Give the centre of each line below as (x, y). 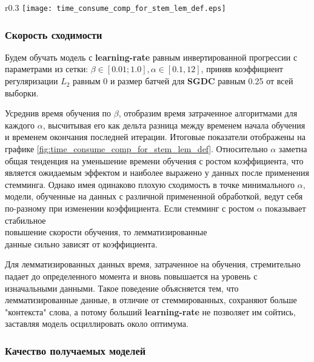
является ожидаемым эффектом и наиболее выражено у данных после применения (157, 173)
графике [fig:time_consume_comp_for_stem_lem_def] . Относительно (136, 149)
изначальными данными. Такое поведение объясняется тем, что (122, 288)
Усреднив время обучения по (58, 113)
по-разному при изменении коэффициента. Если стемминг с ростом (130, 208)
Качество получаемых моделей (75, 350)
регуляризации (32, 81)
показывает (286, 208)
